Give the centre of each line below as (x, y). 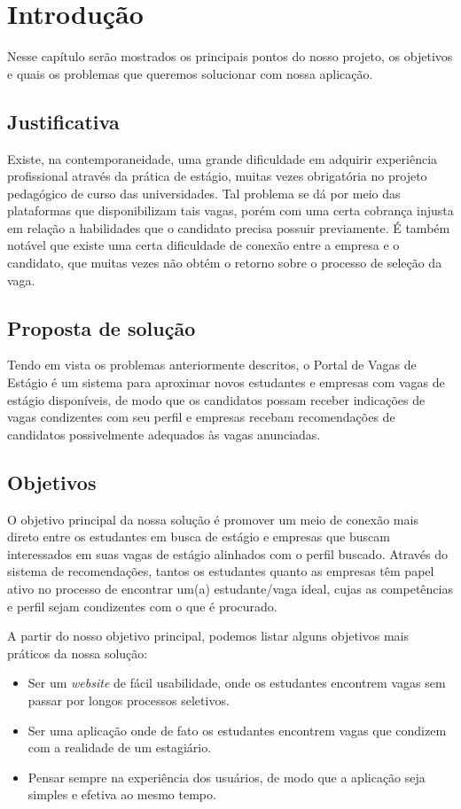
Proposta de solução (102, 327)
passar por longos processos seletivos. (129, 700)
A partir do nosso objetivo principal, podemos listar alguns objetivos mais (208, 636)
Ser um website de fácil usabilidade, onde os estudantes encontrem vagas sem (237, 683)
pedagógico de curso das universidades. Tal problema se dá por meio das (204, 193)
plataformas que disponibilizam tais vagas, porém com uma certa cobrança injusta (230, 210)
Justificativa (63, 121)
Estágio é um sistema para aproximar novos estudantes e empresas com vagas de (226, 382)
